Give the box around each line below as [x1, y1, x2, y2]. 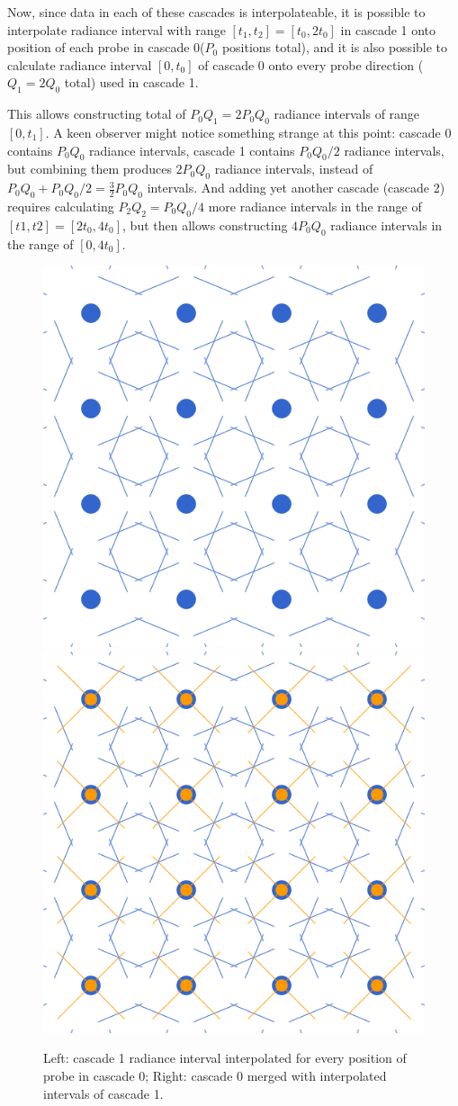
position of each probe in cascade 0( [7, 38, 205, 57]
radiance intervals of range [274, 104, 420, 123]
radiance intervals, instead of [214, 159, 373, 178]
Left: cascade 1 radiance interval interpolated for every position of [43, 1048, 407, 1067]
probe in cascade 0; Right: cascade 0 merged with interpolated [43, 1066, 387, 1084]
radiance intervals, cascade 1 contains [89, 140, 295, 159]
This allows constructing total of [7, 104, 186, 123]
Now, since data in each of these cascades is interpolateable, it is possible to [7, 3, 426, 21]
